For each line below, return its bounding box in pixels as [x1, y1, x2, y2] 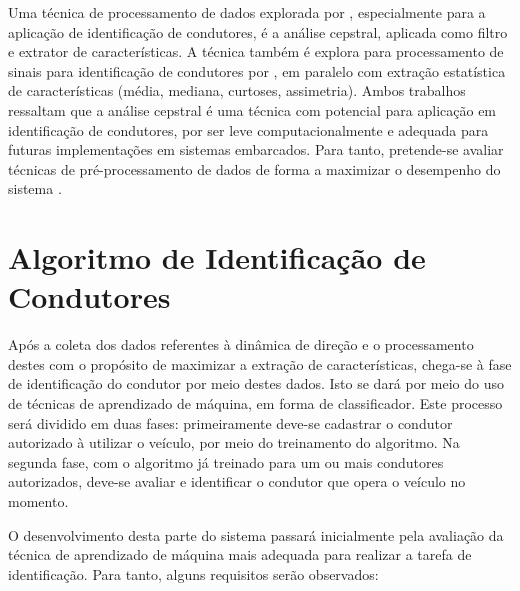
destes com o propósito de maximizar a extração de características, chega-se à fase [8, 353, 512, 374]
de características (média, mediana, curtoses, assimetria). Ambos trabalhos [8, 80, 466, 101]
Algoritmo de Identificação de [8, 237, 426, 278]
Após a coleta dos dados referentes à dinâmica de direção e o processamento [8, 334, 474, 355]
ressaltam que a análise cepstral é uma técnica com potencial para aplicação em [8, 99, 497, 120]
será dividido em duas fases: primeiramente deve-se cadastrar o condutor [8, 412, 453, 433]
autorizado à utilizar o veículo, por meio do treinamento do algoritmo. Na [8, 432, 460, 453]
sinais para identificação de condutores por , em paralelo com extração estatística [8, 60, 506, 81]
